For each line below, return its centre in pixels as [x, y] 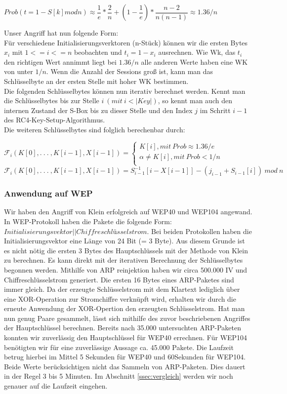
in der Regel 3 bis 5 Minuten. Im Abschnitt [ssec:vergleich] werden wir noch [119, 376]
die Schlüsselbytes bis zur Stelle [52, 100]
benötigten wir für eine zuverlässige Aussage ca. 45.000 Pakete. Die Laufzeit [119, 347]
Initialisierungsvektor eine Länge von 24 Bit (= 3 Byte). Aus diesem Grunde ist [124, 241]
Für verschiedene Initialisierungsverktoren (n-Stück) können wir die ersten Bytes [126, 42]
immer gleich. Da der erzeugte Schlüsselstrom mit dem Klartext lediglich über [122, 289]
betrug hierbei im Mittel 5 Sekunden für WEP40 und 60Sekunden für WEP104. [125, 357]
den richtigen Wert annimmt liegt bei [60, 61]
